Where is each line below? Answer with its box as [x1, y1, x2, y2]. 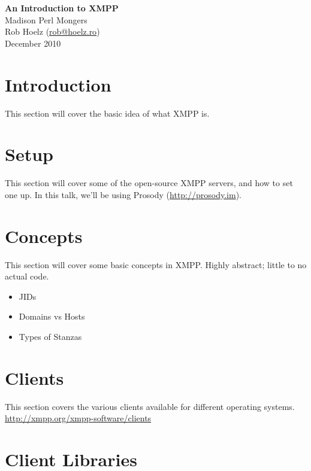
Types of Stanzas [19, 330, 82, 342]
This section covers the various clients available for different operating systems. [5, 400, 295, 412]
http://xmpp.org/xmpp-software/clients [5, 412, 152, 424]
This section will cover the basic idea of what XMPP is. [5, 107, 210, 119]
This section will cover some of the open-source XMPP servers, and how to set [5, 177, 293, 189]
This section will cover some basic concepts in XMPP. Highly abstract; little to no [5, 258, 307, 271]
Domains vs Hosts [19, 310, 85, 323]
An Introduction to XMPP [5, 2, 119, 14]
